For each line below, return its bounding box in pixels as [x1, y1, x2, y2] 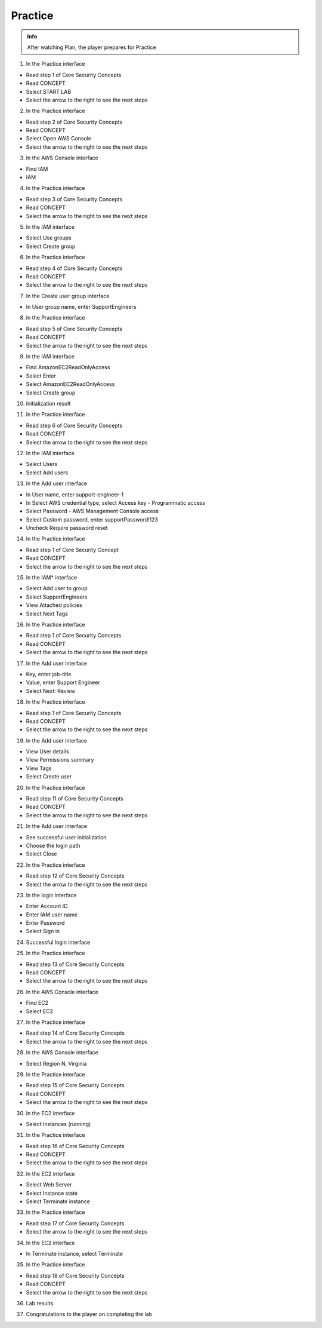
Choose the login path [26, 842, 80, 849]
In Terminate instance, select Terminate [26, 1250, 123, 1257]
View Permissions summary [26, 756, 95, 763]
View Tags [26, 765, 52, 772]
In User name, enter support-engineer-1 [26, 490, 124, 498]
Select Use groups [26, 234, 72, 241]
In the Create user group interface [26, 292, 110, 299]
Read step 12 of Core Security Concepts [26, 872, 125, 879]
